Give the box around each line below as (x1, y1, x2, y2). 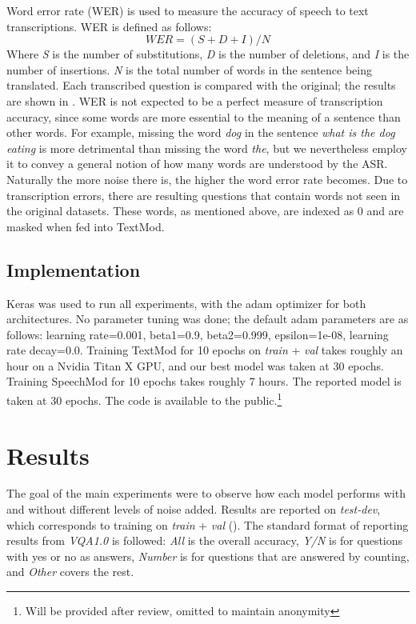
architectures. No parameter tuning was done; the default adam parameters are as (6, 310, 409, 327)
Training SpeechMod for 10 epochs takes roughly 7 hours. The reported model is (6, 373, 402, 390)
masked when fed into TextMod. (6, 218, 165, 234)
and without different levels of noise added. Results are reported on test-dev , (6, 501, 381, 518)
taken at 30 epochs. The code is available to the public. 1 (6, 390, 282, 408)
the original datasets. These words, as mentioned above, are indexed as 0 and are (6, 202, 404, 219)
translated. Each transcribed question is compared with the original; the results (6, 77, 396, 94)
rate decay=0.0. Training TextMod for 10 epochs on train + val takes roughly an (6, 342, 403, 358)
